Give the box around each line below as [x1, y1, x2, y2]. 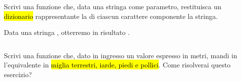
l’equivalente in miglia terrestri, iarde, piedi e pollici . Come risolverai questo [4, 60, 231, 70]
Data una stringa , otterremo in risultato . [4, 27, 130, 37]
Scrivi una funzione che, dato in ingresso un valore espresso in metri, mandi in [4, 50, 237, 60]
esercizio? [4, 69, 32, 79]
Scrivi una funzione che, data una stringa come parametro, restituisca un [4, 1, 222, 11]
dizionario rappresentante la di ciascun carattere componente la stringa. [4, 11, 218, 21]
